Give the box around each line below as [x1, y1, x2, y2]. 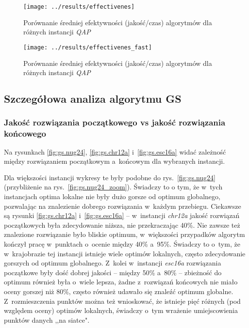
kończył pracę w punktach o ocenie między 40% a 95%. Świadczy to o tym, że [4, 238, 240, 249]
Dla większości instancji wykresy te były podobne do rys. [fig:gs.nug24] [4, 172, 216, 182]
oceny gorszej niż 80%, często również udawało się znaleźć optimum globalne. [4, 286, 233, 296]
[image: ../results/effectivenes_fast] [23, 44, 152, 51]
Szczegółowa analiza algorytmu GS [4, 91, 182, 106]
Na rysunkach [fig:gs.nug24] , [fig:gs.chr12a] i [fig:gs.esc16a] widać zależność [4, 146, 226, 156]
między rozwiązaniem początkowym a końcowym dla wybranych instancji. [4, 156, 225, 166]
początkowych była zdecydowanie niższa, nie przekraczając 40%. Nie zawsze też [4, 219, 240, 230]
